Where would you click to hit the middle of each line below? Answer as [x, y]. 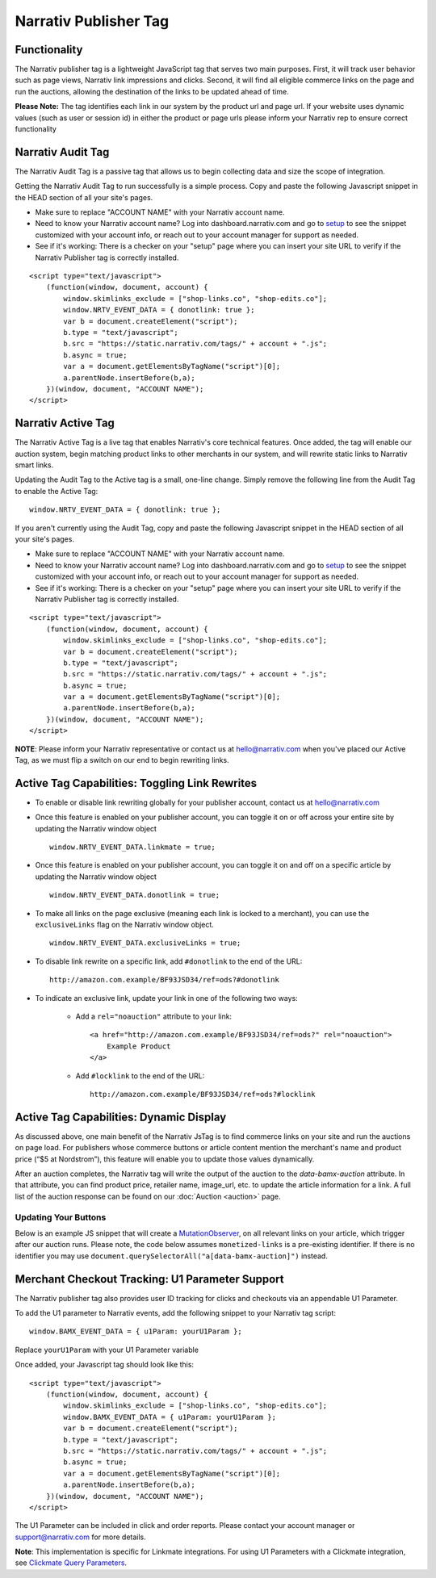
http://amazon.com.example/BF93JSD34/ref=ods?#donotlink [165, 980]
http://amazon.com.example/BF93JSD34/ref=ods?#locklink [203, 1094]
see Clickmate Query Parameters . [71, 1563]
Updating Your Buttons [61, 1217]
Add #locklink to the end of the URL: [140, 1076]
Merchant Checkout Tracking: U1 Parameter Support [149, 1279]
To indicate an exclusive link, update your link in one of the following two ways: [166, 998]
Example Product [138, 1046]
